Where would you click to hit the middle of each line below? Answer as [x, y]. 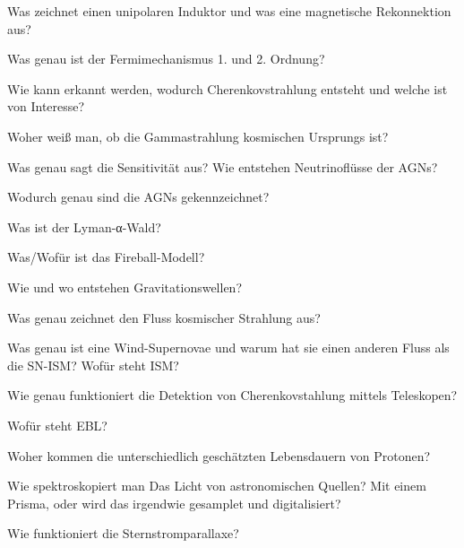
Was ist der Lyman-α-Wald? [84, 226]
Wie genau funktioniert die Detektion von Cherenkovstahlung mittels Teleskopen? [232, 395]
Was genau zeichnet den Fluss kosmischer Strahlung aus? [164, 317]
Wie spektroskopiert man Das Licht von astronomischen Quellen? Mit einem [217, 486]
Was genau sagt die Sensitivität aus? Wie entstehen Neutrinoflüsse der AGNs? [223, 166]
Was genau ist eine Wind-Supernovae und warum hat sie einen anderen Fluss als [228, 348]
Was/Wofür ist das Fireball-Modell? [106, 257]
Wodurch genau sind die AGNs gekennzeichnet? [138, 197]
